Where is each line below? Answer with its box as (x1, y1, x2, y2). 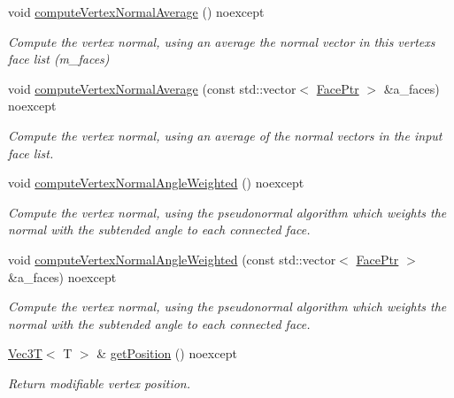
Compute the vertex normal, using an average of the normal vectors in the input (8, 126, 442, 144)
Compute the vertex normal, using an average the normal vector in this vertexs (8, 32, 435, 50)
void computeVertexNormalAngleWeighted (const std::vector (8, 249, 336, 268)
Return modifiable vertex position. (8, 373, 190, 392)
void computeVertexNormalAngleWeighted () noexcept (8, 173, 304, 192)
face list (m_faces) (8, 50, 110, 68)
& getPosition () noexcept (96, 344, 237, 363)
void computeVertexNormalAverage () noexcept (8, 3, 265, 20)
